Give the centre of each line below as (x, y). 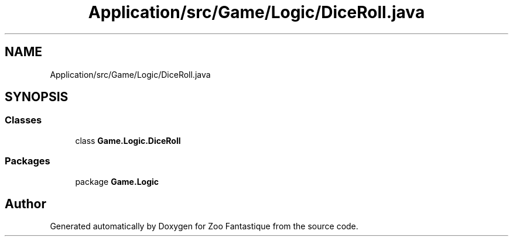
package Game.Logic (117, 181)
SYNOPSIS (37, 97)
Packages (28, 161)
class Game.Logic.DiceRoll (128, 140)
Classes (23, 120)
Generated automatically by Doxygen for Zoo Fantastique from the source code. (204, 226)
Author (25, 204)
